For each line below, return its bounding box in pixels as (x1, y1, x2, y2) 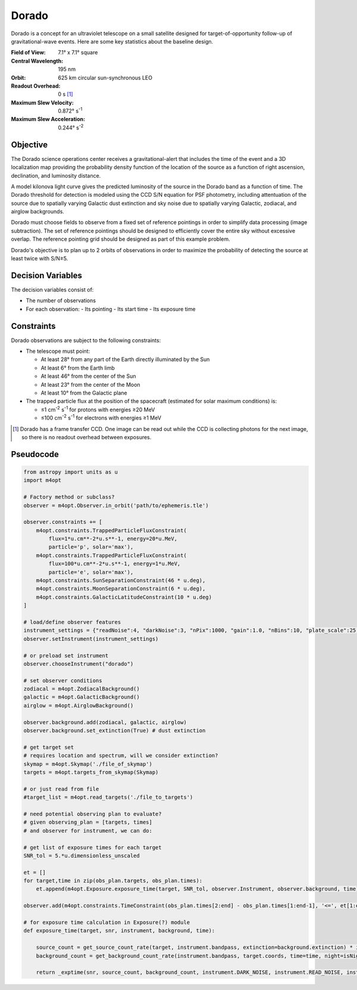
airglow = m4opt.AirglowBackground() (23, 702, 134, 709)
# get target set (23, 744, 74, 750)
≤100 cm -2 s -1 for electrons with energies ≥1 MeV (40, 413, 162, 421)
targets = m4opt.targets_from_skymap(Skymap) (23, 769, 159, 775)
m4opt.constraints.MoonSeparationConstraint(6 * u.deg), (36, 585, 206, 592)
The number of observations (26, 297, 96, 304)
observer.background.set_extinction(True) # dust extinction (23, 727, 206, 734)
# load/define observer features (23, 619, 121, 625)
